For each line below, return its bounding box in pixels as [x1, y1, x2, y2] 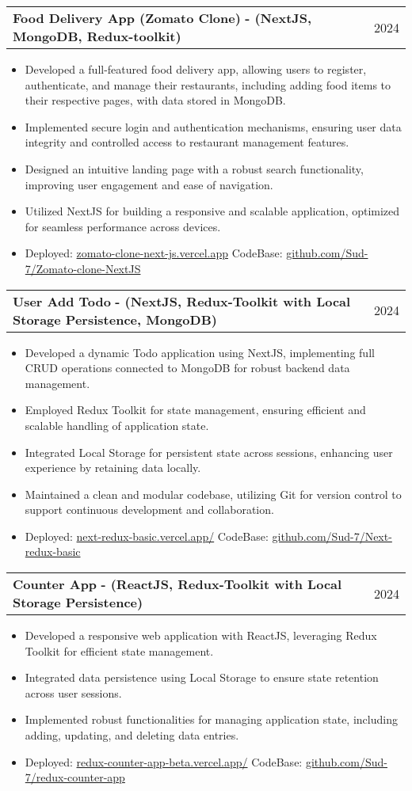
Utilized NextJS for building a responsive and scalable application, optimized [25, 203, 400, 219]
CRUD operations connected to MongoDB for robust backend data [25, 359, 350, 376]
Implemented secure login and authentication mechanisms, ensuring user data [25, 118, 402, 135]
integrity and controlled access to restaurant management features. [25, 134, 349, 150]
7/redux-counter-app [25, 769, 125, 785]
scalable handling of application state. [25, 416, 209, 433]
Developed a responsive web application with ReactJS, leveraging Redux [25, 627, 377, 644]
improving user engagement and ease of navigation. [25, 176, 273, 192]
